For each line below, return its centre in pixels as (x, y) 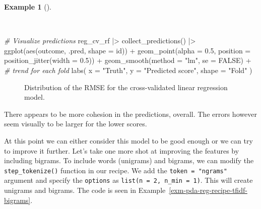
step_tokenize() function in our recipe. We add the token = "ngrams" (116, 170)
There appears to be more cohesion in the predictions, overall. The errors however (130, 114)
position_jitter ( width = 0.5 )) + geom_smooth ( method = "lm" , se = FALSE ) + (128, 60)
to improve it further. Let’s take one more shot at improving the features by (122, 150)
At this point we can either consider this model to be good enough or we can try (128, 140)
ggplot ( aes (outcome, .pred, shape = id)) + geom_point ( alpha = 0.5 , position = (127, 50)
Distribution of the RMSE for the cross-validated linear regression (126, 87)
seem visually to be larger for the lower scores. (76, 124)
